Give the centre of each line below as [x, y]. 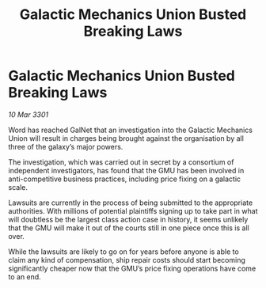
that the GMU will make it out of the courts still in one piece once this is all [129, 228]
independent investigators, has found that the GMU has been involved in [126, 170]
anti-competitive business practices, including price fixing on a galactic [125, 179]
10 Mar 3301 [28, 114]
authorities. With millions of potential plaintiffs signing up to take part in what [133, 210]
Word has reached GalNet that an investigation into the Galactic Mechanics [131, 130]
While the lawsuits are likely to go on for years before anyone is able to [123, 252]
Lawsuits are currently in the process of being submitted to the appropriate [131, 203]
